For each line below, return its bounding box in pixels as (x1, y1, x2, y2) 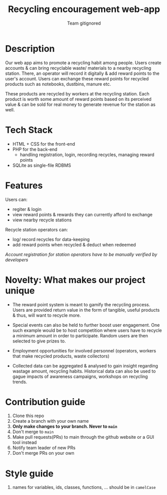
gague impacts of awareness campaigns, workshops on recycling (12, 373, 148, 380)
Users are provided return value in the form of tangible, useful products (12, 307, 160, 313)
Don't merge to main (12, 429, 54, 435)
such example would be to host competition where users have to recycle (12, 327, 162, 333)
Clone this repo (12, 413, 44, 419)
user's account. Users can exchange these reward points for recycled (5, 75, 149, 81)
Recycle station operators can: (5, 226, 68, 232)
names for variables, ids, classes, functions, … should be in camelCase (12, 484, 156, 490)
